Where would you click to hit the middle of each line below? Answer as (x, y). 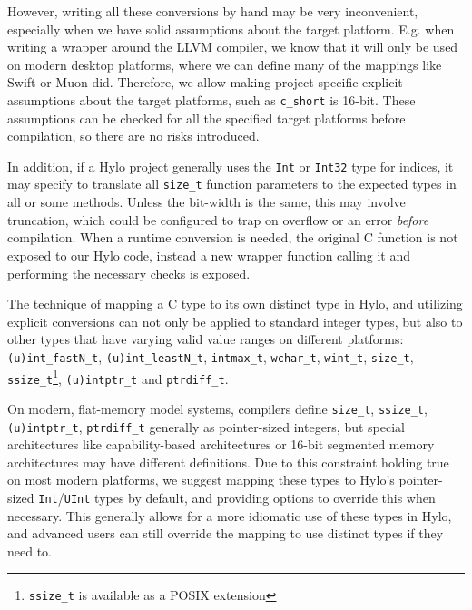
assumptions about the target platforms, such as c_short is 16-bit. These (211, 99)
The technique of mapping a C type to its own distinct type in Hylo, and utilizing (235, 304)
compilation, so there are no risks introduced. (133, 136)
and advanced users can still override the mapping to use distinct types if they (226, 533)
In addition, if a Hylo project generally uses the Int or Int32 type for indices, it (231, 166)
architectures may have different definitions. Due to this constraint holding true (228, 462)
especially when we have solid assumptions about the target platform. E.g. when (231, 29)
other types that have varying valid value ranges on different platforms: (206, 339)
